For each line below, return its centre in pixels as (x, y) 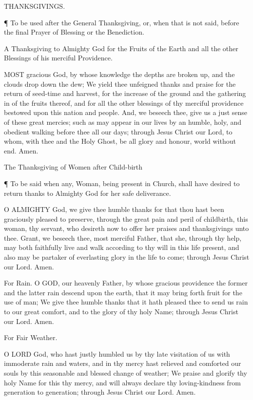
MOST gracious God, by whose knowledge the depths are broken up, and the (119, 74)
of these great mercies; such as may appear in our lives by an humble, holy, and (123, 122)
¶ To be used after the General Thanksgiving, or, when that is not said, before (122, 22)
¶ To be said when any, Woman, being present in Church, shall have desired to (122, 183)
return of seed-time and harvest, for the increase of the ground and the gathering (125, 93)
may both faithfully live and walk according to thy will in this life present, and (122, 247)
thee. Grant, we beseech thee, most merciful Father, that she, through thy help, (123, 238)
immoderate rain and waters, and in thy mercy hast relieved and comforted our (123, 363)
